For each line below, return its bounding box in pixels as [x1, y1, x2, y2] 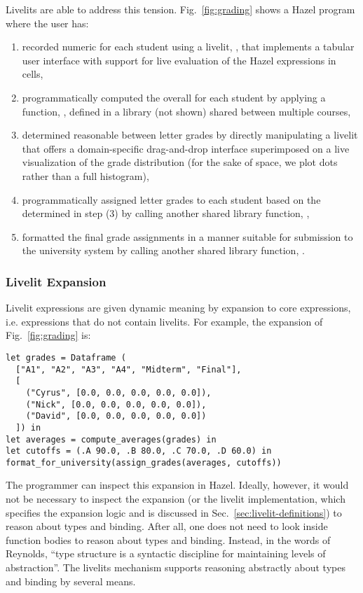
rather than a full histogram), [22, 168, 149, 183]
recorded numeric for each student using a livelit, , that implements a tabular [22, 39, 355, 54]
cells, [22, 67, 43, 81]
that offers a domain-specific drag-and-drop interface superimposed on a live [22, 141, 350, 155]
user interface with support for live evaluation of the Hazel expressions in [22, 53, 336, 67]
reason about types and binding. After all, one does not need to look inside [6, 519, 328, 533]
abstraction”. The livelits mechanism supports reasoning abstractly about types [6, 560, 345, 575]
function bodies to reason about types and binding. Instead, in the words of [6, 532, 331, 547]
